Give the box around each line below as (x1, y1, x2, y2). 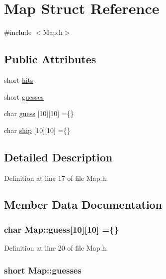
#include (4, 27, 32, 37)
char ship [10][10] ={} (4, 125, 71, 135)
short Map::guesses (4, 264, 82, 276)
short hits (4, 74, 33, 85)
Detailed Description (4, 149, 113, 164)
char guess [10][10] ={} (4, 108, 74, 119)
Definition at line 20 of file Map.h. (4, 243, 108, 253)
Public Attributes (4, 51, 96, 67)
